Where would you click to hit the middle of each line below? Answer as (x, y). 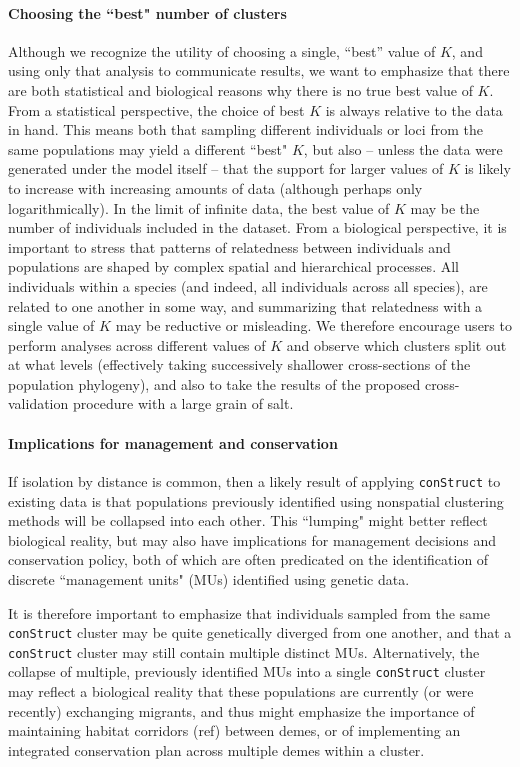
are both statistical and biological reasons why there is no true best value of (240, 89)
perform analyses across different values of (137, 344)
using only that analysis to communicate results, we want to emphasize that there (259, 70)
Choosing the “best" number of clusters (147, 12)
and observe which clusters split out (396, 344)
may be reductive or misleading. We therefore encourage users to (313, 325)
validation (38, 403)
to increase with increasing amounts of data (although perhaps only (215, 187)
